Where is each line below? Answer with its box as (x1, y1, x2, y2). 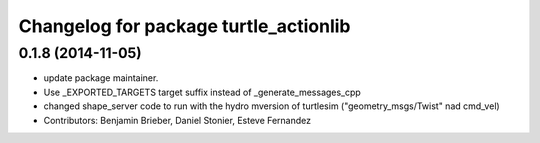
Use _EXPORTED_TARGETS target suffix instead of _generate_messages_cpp (43, 86, 362, 98)
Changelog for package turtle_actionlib (18, 15, 351, 37)
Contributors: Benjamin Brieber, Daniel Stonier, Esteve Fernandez (43, 114, 312, 126)
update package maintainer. (43, 72, 159, 84)
